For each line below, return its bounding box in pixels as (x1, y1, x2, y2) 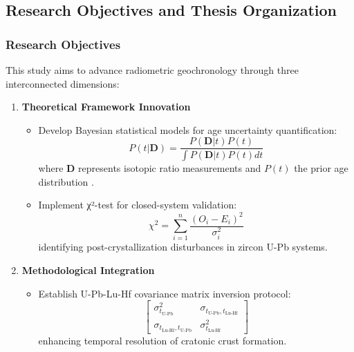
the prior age (294, 161, 348, 175)
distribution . (38, 174, 94, 188)
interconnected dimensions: (6, 76, 120, 90)
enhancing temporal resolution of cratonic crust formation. (38, 333, 287, 348)
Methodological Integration (21, 262, 155, 277)
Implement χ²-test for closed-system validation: (38, 197, 237, 212)
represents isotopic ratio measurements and (78, 161, 261, 175)
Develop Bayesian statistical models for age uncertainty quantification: (38, 122, 337, 137)
